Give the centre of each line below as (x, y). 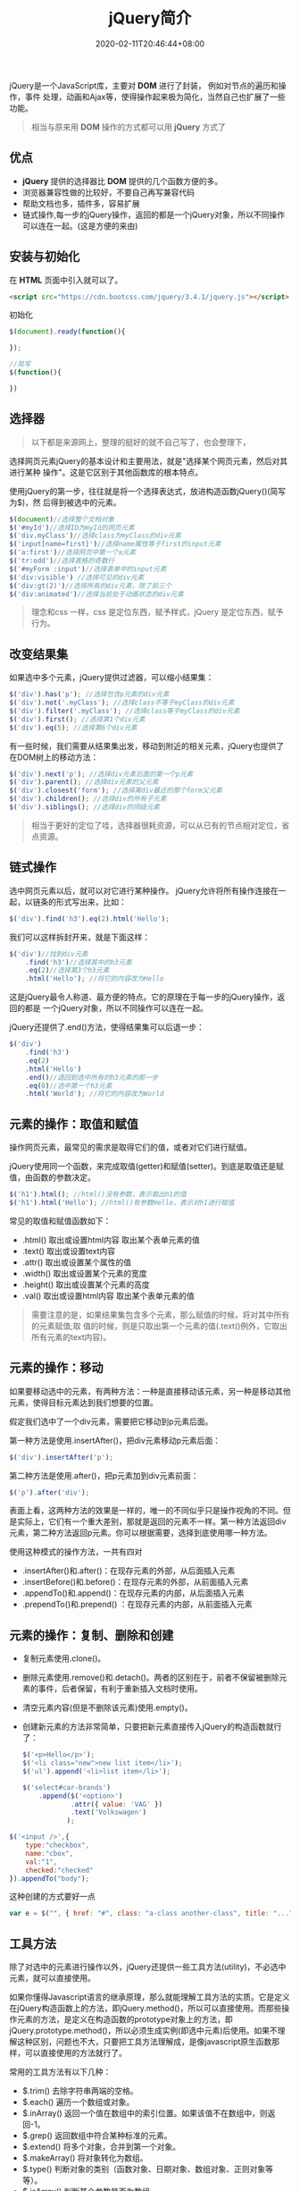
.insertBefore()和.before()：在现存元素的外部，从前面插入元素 (135, 1582)
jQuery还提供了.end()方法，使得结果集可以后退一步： (107, 1027)
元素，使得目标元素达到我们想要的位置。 (83, 1402)
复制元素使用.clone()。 (64, 1658)
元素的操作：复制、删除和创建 (92, 1635)
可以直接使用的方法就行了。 (75, 2053)
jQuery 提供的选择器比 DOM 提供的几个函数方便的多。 (122, 181)
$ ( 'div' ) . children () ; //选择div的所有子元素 (88, 799)
